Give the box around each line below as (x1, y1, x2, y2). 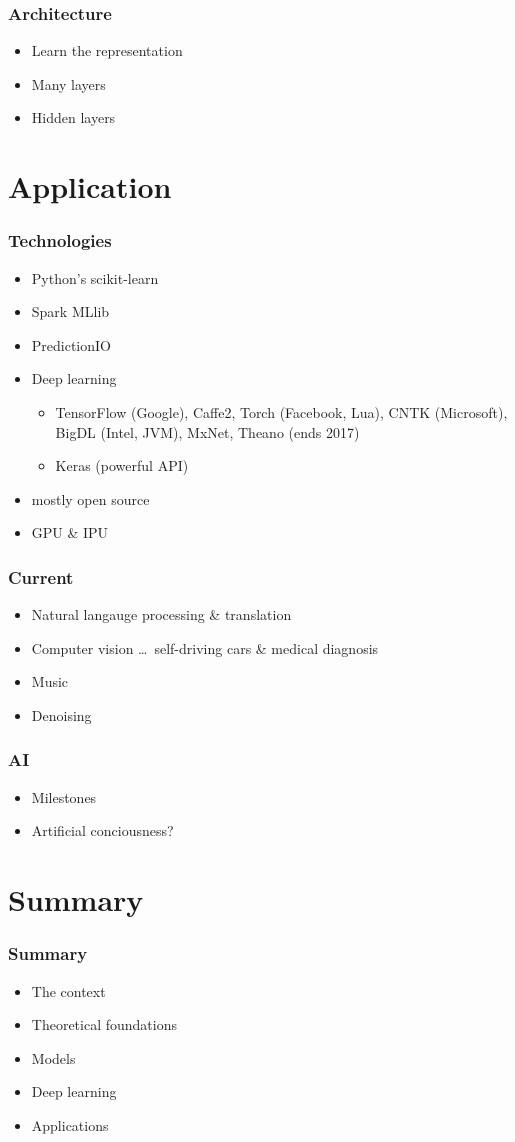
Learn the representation (31, 40, 183, 61)
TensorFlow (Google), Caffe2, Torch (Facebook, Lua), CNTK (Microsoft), (55, 401, 508, 422)
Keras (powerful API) (55, 455, 189, 476)
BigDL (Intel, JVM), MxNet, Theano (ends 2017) (55, 421, 360, 442)
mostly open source (31, 488, 150, 509)
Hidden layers (31, 107, 116, 128)
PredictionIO (31, 334, 111, 355)
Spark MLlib (31, 301, 110, 322)
